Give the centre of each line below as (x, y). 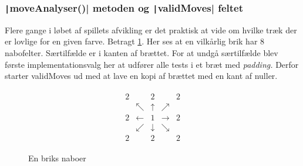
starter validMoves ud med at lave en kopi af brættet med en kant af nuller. (141, 76)
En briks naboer (57, 158)
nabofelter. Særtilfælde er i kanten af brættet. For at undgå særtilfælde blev (142, 52)
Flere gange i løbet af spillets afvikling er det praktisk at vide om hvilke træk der (151, 30)
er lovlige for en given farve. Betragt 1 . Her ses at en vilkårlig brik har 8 (135, 41)
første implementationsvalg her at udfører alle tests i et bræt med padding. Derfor (152, 64)
